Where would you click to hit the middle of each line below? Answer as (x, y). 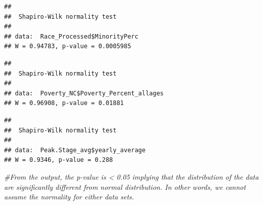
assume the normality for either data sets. (69, 197)
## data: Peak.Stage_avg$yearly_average (75, 150)
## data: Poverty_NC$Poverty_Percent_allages (84, 93)
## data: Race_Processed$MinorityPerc (71, 36)
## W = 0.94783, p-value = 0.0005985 (68, 46)
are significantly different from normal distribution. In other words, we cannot (125, 186)
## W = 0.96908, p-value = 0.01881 (64, 103)
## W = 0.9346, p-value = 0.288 (59, 160)
